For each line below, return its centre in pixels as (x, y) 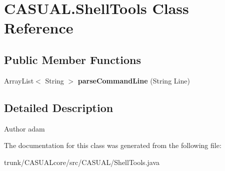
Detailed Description (59, 107)
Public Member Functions (72, 59)
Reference (39, 28)
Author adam (24, 128)
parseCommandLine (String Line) (134, 80)
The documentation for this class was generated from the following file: (113, 145)
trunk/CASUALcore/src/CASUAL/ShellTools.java (82, 162)
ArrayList (19, 80)
